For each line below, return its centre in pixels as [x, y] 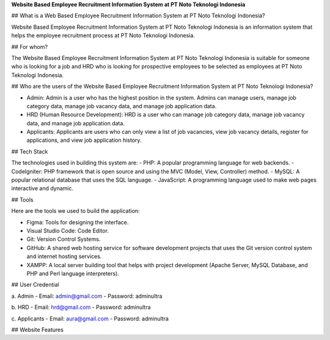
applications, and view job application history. [84, 140]
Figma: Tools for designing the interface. [78, 222]
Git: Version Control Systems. [64, 239]
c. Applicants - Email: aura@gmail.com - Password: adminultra [90, 319]
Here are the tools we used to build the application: [75, 211]
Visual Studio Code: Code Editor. [68, 231]
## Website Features [38, 330]
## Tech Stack [30, 151]
